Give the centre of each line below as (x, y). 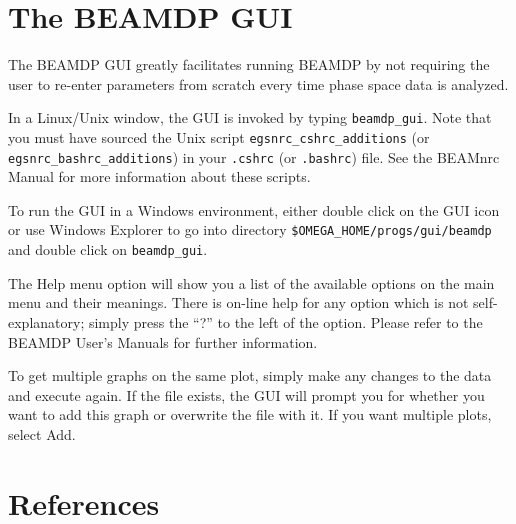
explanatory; (46, 321)
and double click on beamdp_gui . (108, 249)
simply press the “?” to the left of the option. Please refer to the (285, 321)
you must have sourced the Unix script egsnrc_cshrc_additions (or (219, 136)
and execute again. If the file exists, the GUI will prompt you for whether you (246, 394)
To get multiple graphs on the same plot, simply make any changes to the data (250, 375)
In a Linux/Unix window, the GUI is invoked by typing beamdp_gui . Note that (250, 117)
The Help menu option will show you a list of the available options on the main (251, 282)
